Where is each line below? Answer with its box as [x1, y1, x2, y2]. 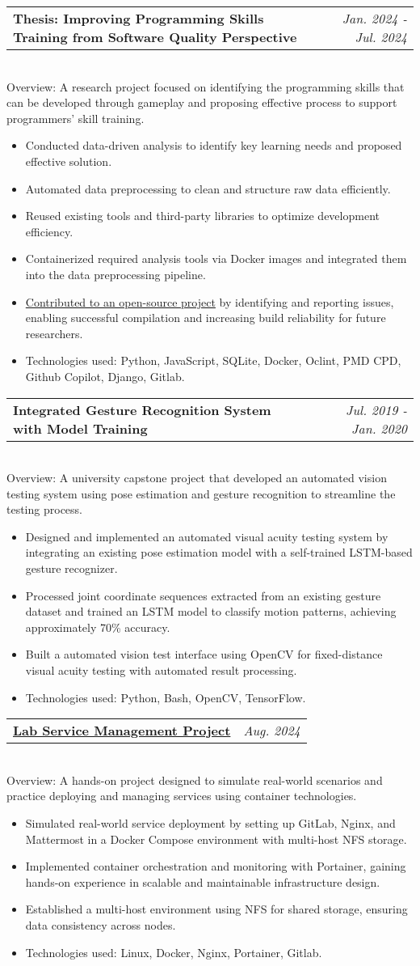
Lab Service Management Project [13, 721, 231, 740]
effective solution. [25, 152, 112, 169]
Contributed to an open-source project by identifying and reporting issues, [25, 293, 394, 310]
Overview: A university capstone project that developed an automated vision [6, 469, 387, 486]
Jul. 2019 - [346, 400, 407, 419]
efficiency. [25, 222, 73, 239]
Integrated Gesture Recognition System [13, 400, 271, 419]
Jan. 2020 [351, 418, 407, 438]
